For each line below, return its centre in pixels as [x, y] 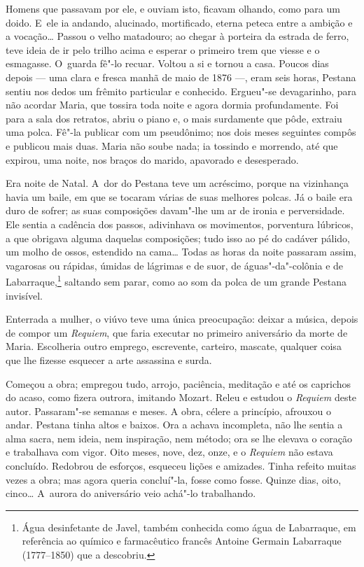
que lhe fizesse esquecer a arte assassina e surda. [109, 359]
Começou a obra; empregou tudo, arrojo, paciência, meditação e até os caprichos [178, 383]
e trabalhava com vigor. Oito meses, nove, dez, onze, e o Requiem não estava [169, 452]
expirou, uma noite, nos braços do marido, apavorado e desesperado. [152, 159]
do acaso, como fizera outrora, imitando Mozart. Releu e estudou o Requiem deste [181, 397]
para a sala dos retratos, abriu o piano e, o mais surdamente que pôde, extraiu [174, 118]
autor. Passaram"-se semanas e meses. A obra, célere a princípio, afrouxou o [169, 411]
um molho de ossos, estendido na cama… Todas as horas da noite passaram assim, [181, 252]
